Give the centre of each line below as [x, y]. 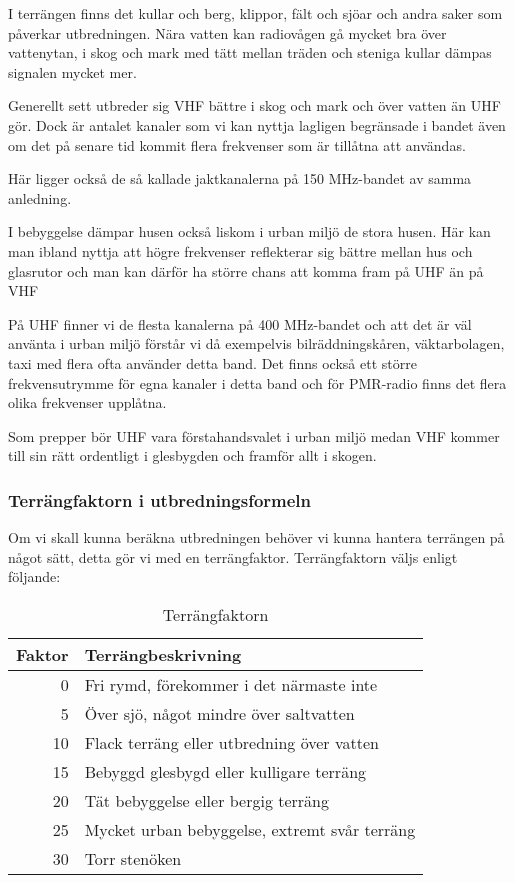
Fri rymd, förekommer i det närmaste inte [231, 684]
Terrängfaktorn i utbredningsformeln [160, 499]
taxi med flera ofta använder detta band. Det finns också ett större [212, 362]
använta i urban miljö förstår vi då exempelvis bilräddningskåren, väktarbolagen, [256, 343]
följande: [34, 576]
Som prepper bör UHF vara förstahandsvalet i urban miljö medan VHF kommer [254, 435]
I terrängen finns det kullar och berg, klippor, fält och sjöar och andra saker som [255, 13]
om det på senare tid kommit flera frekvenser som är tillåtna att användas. [237, 144]
